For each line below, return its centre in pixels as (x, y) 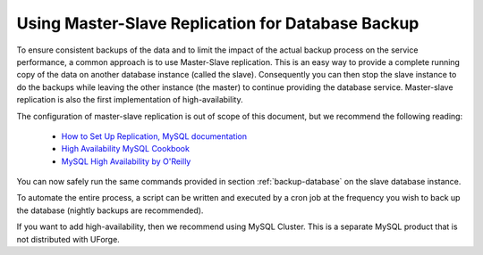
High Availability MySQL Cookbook (125, 149)
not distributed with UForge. (68, 239)
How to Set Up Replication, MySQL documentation (154, 136)
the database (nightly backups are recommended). (110, 210)
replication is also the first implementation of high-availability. (130, 100)
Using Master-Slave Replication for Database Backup (218, 23)
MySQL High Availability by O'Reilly (126, 161)
